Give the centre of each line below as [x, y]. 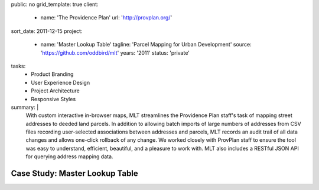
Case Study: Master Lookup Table [74, 174]
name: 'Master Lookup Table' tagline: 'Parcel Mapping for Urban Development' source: [146, 45]
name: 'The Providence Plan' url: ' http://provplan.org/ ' [106, 18]
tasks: [18, 66]
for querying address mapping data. [69, 156]
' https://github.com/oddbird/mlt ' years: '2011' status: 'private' [115, 52]
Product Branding [52, 74]
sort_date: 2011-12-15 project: [47, 31]
